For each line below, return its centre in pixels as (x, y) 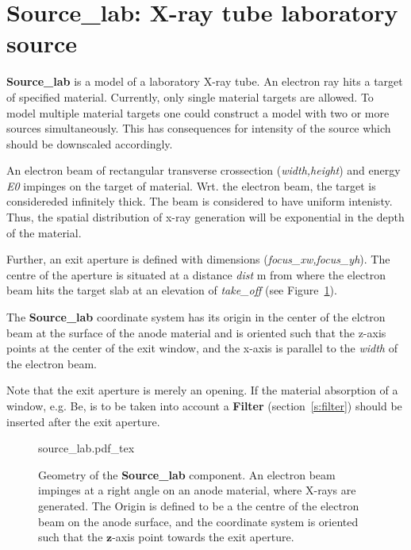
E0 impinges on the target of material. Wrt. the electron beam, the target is (191, 185)
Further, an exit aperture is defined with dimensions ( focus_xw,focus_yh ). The (198, 259)
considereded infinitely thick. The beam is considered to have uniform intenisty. (200, 201)
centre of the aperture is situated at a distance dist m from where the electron (196, 274)
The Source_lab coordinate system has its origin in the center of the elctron (196, 317)
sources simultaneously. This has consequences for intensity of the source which (199, 128)
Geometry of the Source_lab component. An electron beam (187, 474)
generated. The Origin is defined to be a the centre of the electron (199, 505)
